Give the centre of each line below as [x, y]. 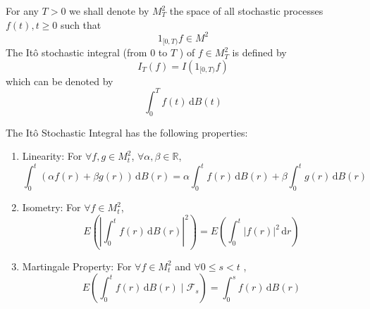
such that [81, 24]
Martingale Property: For [77, 266]
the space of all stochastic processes [246, 11]
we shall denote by [109, 11]
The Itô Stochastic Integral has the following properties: [127, 132]
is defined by [259, 52]
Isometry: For [51, 207]
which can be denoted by [60, 81]
